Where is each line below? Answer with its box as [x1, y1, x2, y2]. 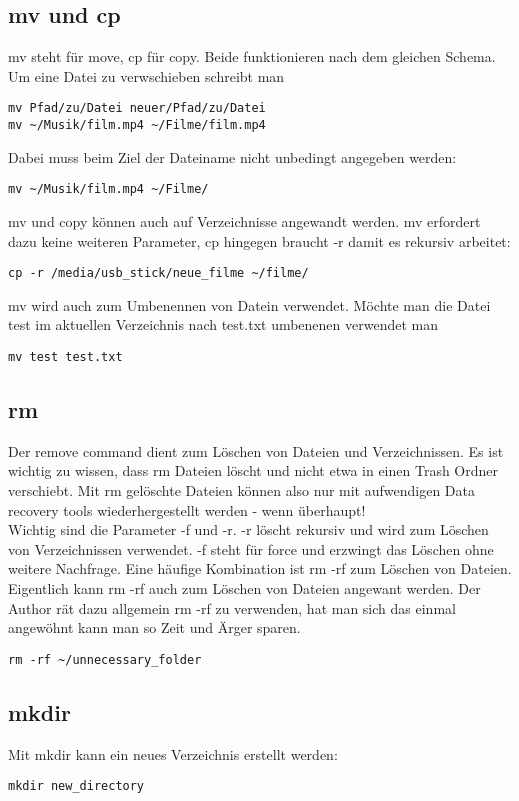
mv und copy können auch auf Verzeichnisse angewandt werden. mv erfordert [8, 210, 481, 231]
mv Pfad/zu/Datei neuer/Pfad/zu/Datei [8, 101, 266, 116]
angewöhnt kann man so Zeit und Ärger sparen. [8, 617, 301, 638]
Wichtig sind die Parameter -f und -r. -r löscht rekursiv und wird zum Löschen [8, 519, 489, 540]
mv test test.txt [8, 349, 123, 364]
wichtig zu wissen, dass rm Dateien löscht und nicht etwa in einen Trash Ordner [8, 460, 498, 481]
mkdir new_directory [8, 779, 145, 794]
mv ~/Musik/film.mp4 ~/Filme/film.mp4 [8, 118, 266, 133]
